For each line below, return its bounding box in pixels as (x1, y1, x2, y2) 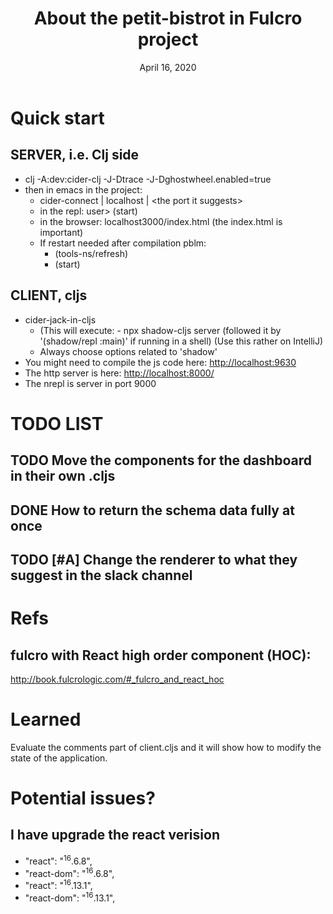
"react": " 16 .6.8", (24, 853, 93, 867)
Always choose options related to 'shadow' (39, 345, 218, 357)
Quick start (10, 107, 105, 129)
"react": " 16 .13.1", (24, 878, 93, 891)
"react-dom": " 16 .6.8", (24, 865, 115, 879)
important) (39, 226, 84, 238)
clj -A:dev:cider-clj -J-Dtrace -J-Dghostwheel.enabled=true (24, 173, 272, 185)
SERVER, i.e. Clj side (10, 147, 140, 164)
